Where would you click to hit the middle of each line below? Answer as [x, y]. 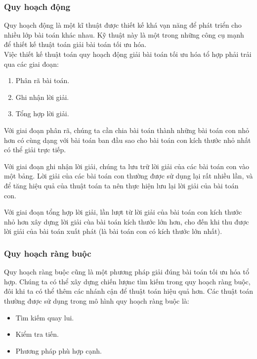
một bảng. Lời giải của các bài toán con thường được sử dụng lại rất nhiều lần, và [128, 176]
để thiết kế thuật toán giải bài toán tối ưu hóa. [75, 44]
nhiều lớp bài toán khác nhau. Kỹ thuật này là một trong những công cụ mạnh [124, 34]
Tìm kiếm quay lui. [45, 317]
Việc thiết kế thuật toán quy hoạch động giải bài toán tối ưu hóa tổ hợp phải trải [128, 54]
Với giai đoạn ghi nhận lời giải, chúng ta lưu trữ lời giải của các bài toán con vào [127, 166]
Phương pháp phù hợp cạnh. [59, 350]
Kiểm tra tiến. [37, 334]
